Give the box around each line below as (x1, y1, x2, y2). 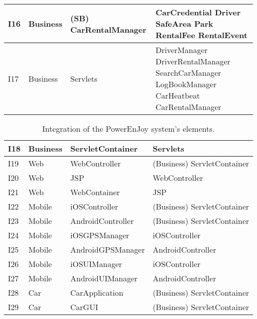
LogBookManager (155, 78, 216, 90)
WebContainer (70, 186, 120, 198)
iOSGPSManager (70, 229, 129, 241)
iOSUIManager (70, 258, 122, 269)
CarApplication (70, 287, 124, 298)
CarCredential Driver (155, 6, 241, 18)
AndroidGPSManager (70, 244, 145, 255)
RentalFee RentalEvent (155, 29, 248, 41)
